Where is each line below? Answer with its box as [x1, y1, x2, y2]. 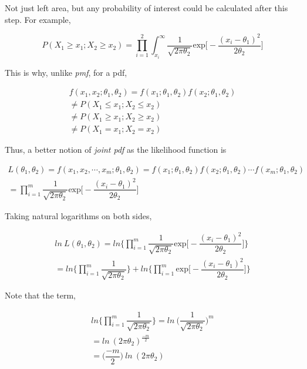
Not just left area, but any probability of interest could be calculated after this [5, 2, 288, 14]
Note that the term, [5, 289, 76, 301]
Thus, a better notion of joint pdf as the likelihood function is [5, 143, 227, 156]
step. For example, [5, 13, 71, 25]
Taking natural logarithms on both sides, [5, 209, 152, 222]
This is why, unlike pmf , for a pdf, [5, 66, 127, 78]
